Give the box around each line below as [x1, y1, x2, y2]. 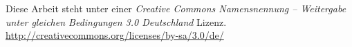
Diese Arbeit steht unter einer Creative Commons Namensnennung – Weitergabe [6, 1, 346, 15]
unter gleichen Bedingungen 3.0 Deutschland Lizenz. [6, 14, 227, 29]
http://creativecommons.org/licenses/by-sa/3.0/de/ [6, 28, 224, 42]
